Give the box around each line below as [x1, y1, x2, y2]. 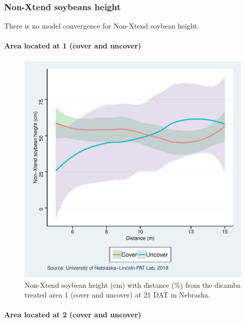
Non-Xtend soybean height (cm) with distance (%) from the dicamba [24, 279, 241, 290]
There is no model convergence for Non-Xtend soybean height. [4, 20, 199, 31]
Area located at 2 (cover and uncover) [4, 309, 141, 320]
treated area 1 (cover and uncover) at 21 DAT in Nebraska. [24, 289, 210, 300]
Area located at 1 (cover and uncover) [4, 40, 141, 51]
